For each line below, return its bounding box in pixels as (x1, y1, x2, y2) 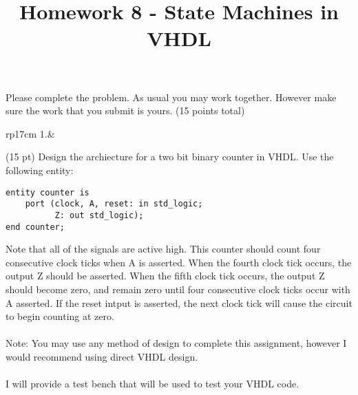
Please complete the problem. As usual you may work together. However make (6, 89, 337, 104)
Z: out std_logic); (54, 210, 144, 220)
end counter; (6, 222, 65, 232)
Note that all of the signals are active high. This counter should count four (6, 242, 321, 256)
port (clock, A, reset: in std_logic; (25, 199, 203, 209)
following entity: (6, 162, 74, 177)
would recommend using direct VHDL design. (6, 349, 198, 363)
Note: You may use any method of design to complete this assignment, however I (6, 336, 347, 350)
